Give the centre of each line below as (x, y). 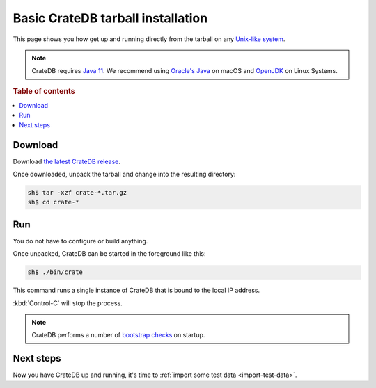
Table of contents (44, 91)
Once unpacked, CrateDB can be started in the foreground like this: (109, 254)
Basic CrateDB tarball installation (110, 18)
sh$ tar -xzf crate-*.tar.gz (77, 193)
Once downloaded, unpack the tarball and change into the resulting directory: (124, 175)
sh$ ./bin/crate (55, 272)
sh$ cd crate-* (53, 202)
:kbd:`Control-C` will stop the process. (68, 303)
